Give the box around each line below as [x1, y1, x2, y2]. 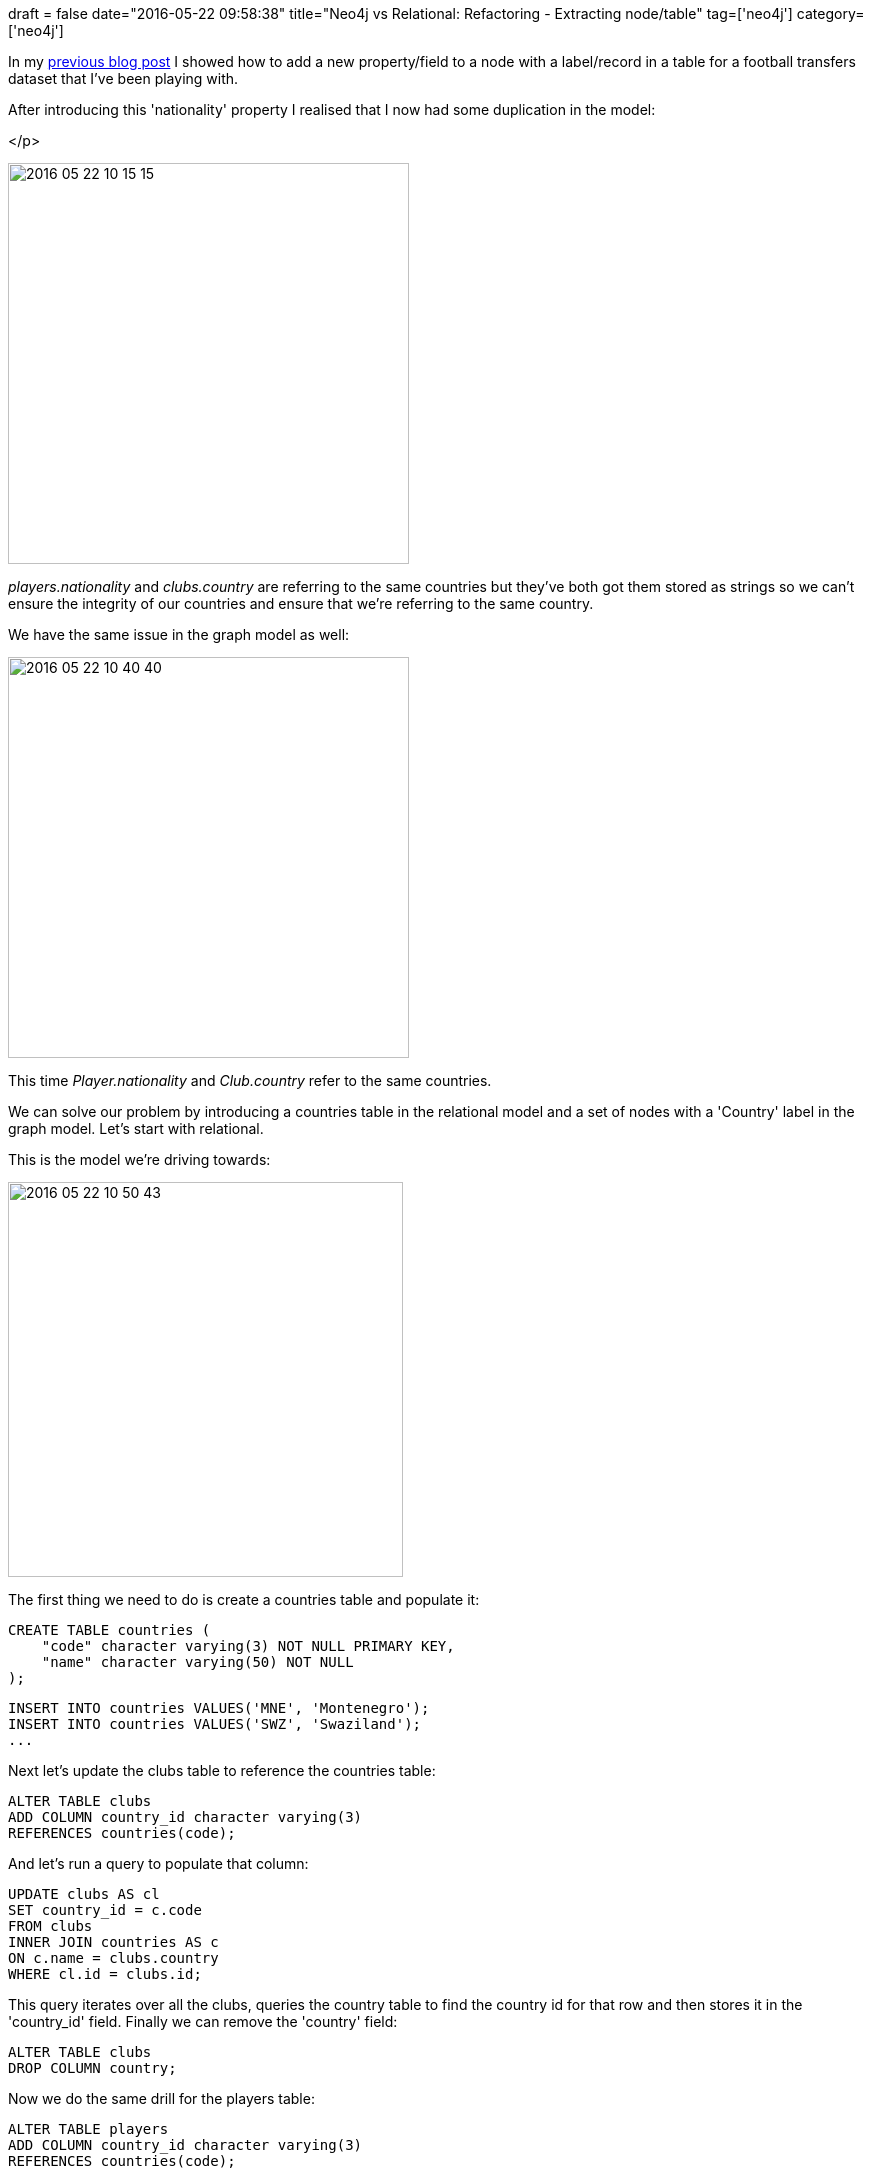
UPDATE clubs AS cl [8, 1886, 160, 1902]
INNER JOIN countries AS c [8, 1934, 219, 1950]
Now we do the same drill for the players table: [8, 2090, 315, 2107]
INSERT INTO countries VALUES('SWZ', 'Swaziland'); [8, 1716, 422, 1732]
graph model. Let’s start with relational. [8, 1120, 264, 1137]
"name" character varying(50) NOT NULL [41, 1654, 354, 1670]
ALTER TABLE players [8, 2121, 169, 2137]
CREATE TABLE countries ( [8, 1622, 211, 1638]
